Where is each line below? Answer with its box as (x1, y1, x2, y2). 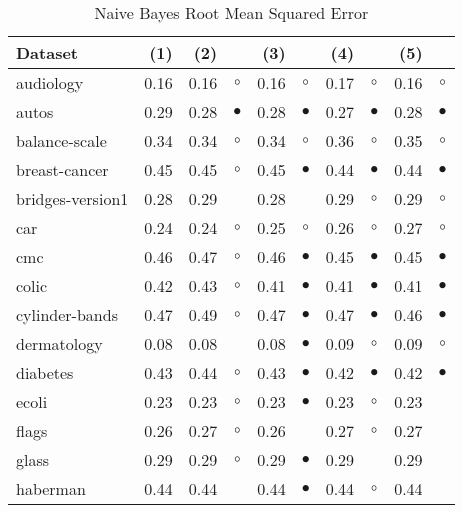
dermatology (16, 332, 103, 355)
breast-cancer (16, 158, 109, 181)
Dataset (16, 41, 79, 64)
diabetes (16, 361, 74, 384)
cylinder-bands (16, 303, 118, 326)
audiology (16, 71, 84, 94)
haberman (16, 477, 86, 500)
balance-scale (16, 129, 107, 152)
